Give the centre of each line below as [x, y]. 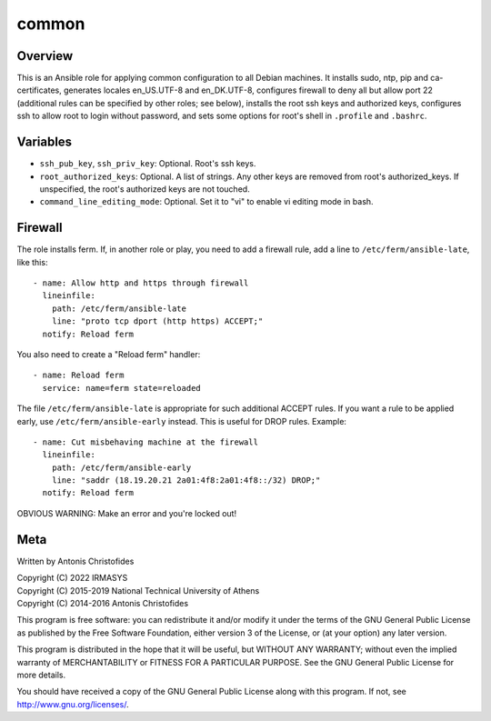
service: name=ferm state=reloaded [122, 388]
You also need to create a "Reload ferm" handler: [109, 354]
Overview [45, 56]
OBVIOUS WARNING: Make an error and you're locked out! [126, 513]
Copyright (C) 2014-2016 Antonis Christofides [103, 603]
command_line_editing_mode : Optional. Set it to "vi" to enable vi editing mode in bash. [206, 202]
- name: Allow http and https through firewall [141, 283]
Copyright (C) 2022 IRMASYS [72, 578]
